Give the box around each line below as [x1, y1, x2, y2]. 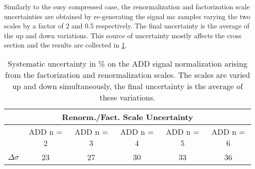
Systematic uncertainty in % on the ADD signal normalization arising [7, 57, 248, 69]
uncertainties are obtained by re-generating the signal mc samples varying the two [4, 11, 251, 21]
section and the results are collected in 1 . [4, 40, 127, 50]
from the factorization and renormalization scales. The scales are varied [5, 69, 250, 80]
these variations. [100, 91, 155, 103]
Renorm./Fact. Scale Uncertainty [62, 111, 193, 122]
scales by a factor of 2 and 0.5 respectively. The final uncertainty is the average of [4, 21, 250, 31]
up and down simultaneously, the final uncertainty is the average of [12, 80, 243, 92]
